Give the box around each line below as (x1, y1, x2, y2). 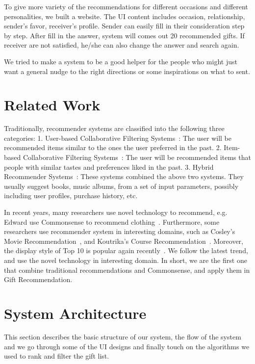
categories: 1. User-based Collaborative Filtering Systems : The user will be (4, 132, 231, 143)
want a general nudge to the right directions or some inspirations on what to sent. (4, 66, 250, 76)
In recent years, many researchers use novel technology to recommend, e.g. (4, 207, 228, 217)
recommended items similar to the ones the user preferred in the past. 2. (4, 142, 222, 153)
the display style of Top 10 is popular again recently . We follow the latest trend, (4, 245, 248, 256)
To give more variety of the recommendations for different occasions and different (4, 1, 248, 11)
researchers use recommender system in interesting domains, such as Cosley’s (4, 226, 235, 236)
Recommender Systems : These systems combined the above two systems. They (4, 171, 244, 182)
